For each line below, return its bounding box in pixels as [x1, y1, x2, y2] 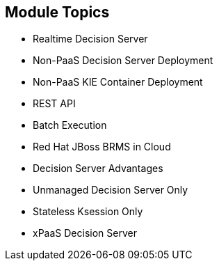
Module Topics [5, 3, 110, 21]
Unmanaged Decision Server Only [33, 184, 188, 196]
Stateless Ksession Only [33, 205, 143, 218]
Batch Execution [33, 119, 107, 132]
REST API [33, 97, 76, 110]
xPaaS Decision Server [33, 227, 137, 240]
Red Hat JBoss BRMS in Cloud [33, 141, 171, 153]
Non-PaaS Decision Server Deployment [33, 54, 213, 67]
